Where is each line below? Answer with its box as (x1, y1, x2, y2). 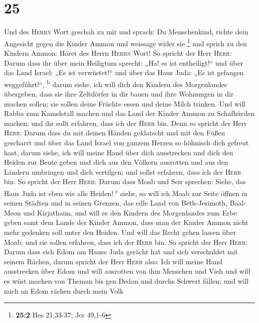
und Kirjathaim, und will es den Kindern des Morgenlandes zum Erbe (23, 207, 237, 217)
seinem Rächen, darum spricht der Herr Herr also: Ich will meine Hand (4, 256, 223, 266)
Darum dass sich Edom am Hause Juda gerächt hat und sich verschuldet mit (4, 246, 238, 257)
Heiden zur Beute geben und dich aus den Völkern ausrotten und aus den (4, 157, 229, 167)
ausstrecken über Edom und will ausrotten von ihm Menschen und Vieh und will (4, 266, 251, 276)
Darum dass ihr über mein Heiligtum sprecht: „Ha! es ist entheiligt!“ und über (4, 57, 243, 68)
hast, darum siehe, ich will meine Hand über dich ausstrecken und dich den (4, 147, 234, 157)
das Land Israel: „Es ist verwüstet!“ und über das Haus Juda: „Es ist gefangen (4, 67, 244, 78)
